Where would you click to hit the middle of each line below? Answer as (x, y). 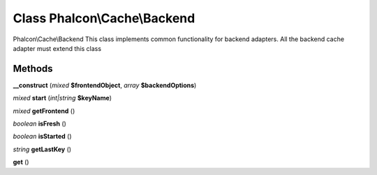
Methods (33, 69)
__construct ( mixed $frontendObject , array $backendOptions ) (105, 85)
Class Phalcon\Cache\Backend (104, 18)
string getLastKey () (42, 149)
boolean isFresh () (39, 124)
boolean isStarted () (43, 137)
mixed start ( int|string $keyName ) (62, 98)
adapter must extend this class (57, 48)
